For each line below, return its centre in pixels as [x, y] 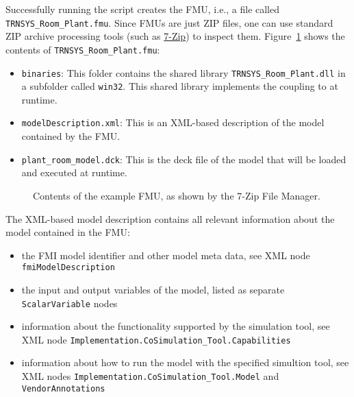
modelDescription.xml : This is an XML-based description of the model [173, 122]
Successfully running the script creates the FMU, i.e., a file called [143, 9]
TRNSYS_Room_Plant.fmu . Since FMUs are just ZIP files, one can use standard [169, 22]
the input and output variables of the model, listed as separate [153, 289]
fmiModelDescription [68, 268]
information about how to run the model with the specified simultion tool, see [185, 362]
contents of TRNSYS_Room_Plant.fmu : [83, 49]
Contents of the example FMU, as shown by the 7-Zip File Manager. [177, 195]
